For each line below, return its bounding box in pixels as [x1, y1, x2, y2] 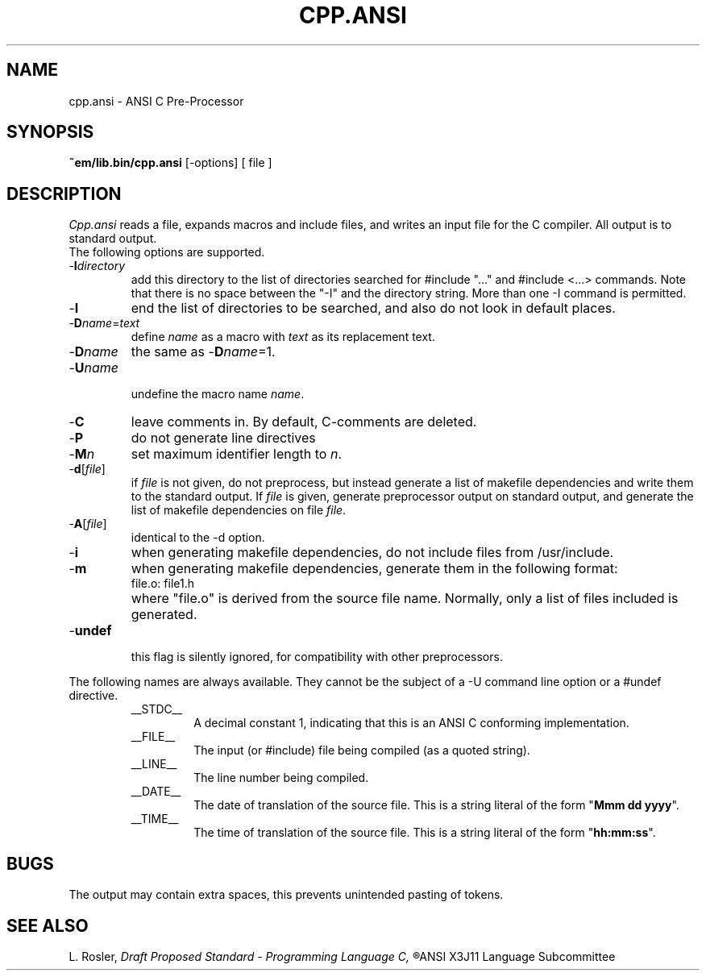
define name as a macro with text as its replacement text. [131, 330, 435, 344]
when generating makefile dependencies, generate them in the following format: [131, 560, 618, 577]
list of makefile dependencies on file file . [131, 503, 347, 518]
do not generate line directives [131, 430, 316, 447]
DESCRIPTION [6, 183, 122, 204]
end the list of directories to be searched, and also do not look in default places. [131, 300, 616, 317]
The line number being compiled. [193, 771, 369, 785]
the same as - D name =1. [131, 343, 276, 360]
